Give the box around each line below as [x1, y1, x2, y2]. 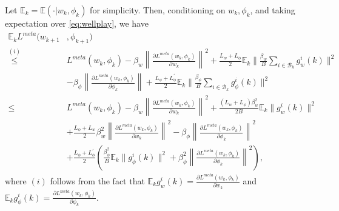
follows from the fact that [50, 174, 145, 187]
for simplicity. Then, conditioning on [90, 4, 226, 16]
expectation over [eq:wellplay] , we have [5, 17, 149, 29]
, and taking [250, 4, 295, 16]
